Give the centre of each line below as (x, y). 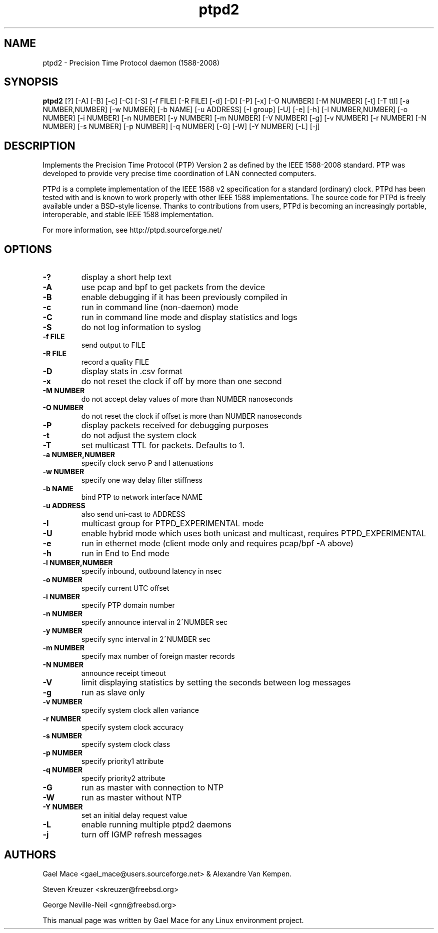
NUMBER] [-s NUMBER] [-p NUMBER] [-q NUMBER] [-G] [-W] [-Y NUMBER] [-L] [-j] (181, 127)
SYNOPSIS (31, 82)
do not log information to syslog (141, 327)
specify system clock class (126, 744)
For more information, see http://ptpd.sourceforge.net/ (132, 230)
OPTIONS (28, 249)
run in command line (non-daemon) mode (160, 307)
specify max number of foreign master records (158, 656)
